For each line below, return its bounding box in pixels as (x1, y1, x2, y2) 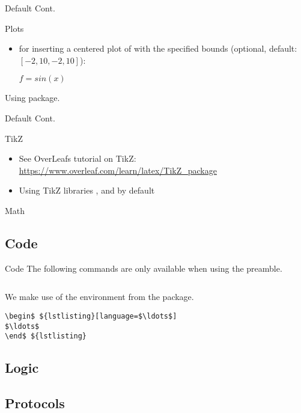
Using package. (5, 91, 60, 104)
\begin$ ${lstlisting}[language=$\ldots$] (5, 311, 177, 320)
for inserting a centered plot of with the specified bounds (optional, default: (19, 42, 297, 55)
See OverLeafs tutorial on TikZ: (19, 152, 136, 165)
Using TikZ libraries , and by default (19, 184, 155, 197)
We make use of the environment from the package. (5, 290, 194, 303)
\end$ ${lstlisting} (5, 332, 87, 341)
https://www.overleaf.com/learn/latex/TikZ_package (19, 164, 217, 176)
